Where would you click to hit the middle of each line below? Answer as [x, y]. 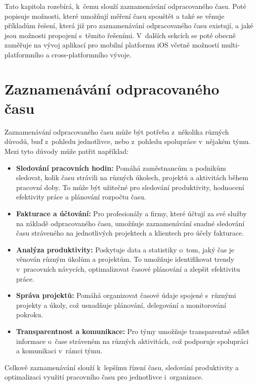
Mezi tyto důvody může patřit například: [66, 151]
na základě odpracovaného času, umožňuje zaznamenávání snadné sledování [130, 223]
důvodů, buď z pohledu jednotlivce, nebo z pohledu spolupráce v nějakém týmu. [128, 141]
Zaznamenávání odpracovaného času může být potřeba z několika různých [117, 131]
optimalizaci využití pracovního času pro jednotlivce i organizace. [104, 377]
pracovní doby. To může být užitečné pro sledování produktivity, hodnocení [130, 187]
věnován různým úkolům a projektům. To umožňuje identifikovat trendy [125, 259]
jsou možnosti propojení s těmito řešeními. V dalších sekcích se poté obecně [120, 35]
